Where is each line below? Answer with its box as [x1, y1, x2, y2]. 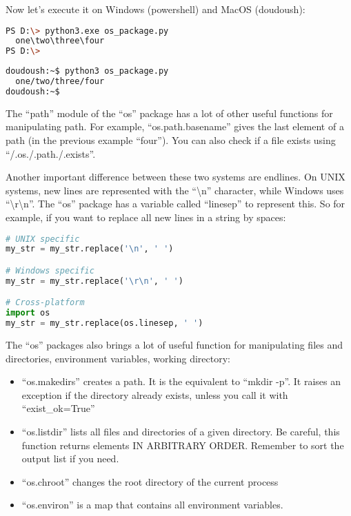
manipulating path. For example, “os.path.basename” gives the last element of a [6, 119, 344, 134]
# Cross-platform [6, 298, 85, 308]
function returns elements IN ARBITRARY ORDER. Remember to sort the [21, 437, 344, 452]
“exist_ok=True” [21, 401, 95, 415]
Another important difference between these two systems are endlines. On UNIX [6, 169, 345, 184]
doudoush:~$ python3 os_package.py [6, 66, 169, 76]
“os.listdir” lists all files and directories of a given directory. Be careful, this [21, 424, 340, 438]
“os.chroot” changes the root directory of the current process [21, 474, 279, 488]
